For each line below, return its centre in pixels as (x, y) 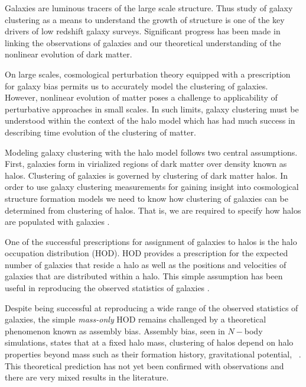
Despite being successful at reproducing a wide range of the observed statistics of (152, 307)
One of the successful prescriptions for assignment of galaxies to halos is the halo (151, 241)
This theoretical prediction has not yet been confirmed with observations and (144, 365)
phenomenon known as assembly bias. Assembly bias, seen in (115, 330)
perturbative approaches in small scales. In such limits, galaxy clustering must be (152, 109)
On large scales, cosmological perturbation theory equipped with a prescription (148, 74)
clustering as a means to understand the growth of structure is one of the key (145, 19)
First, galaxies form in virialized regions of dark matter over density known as (146, 164)
